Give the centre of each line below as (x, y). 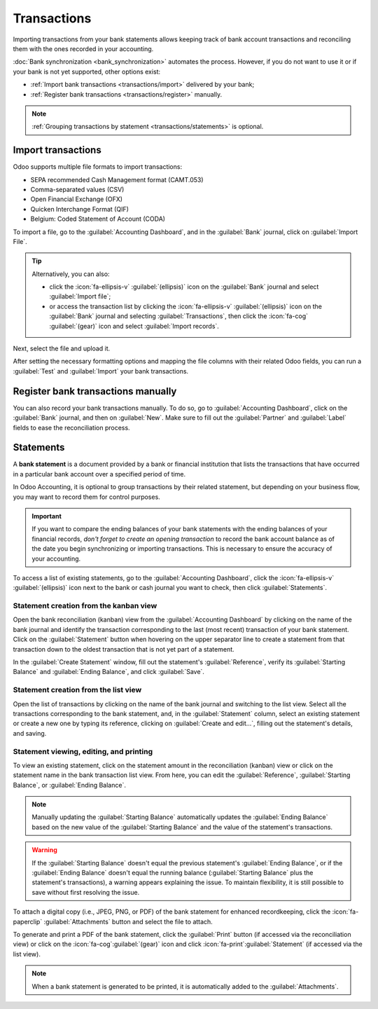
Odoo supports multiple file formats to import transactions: (97, 167)
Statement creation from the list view (77, 690)
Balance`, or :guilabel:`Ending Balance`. (69, 785)
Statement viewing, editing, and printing (83, 751)
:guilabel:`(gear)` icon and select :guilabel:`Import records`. (134, 326)
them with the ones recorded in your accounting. (83, 48)
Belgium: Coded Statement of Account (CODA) (98, 219)
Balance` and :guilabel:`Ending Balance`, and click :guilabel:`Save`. (108, 672)
